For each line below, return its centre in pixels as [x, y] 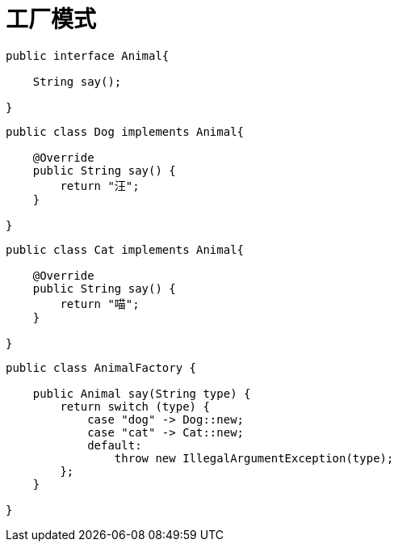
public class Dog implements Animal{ [125, 131]
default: [115, 445]
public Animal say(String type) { [142, 393]
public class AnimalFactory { [101, 367]
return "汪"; [100, 185]
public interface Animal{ [88, 55]
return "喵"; [100, 304]
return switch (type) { [135, 406]
